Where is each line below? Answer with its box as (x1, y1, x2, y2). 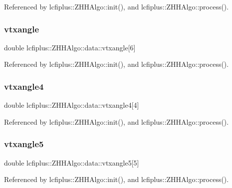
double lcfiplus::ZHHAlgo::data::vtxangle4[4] (4, 100, 139, 110)
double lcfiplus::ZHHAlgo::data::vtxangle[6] (4, 42, 136, 52)
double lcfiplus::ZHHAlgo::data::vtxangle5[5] (4, 157, 139, 168)
